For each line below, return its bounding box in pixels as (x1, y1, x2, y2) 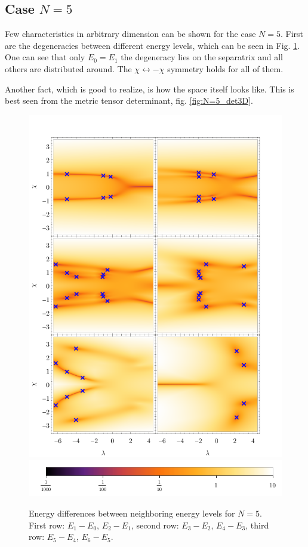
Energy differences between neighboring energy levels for (29, 506, 235, 519)
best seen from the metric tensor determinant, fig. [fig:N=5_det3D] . (5, 94, 253, 107)
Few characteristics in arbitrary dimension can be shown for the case (5, 27, 256, 40)
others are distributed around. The (5, 62, 132, 75)
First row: (29, 518, 65, 531)
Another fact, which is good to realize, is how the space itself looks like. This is (5, 82, 294, 95)
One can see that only (5, 51, 85, 63)
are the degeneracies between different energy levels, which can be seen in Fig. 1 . (5, 39, 300, 51)
